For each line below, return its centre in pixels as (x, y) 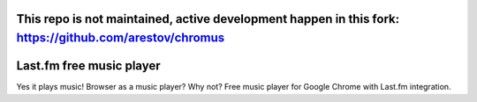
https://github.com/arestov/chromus (121, 38)
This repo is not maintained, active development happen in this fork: (208, 19)
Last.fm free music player (88, 66)
